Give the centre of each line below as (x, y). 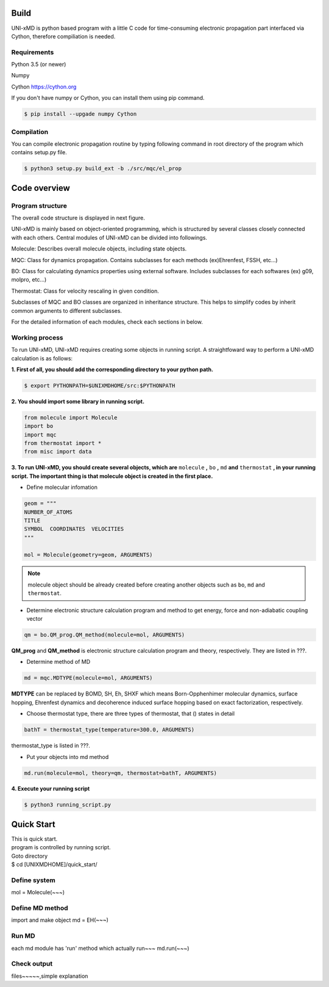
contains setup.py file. (39, 152)
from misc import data (58, 452)
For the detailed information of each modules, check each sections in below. (107, 322)
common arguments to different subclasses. (66, 310)
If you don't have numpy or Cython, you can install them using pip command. (108, 98)
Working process (37, 337)
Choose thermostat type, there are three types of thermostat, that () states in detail (130, 714)
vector (34, 619)
